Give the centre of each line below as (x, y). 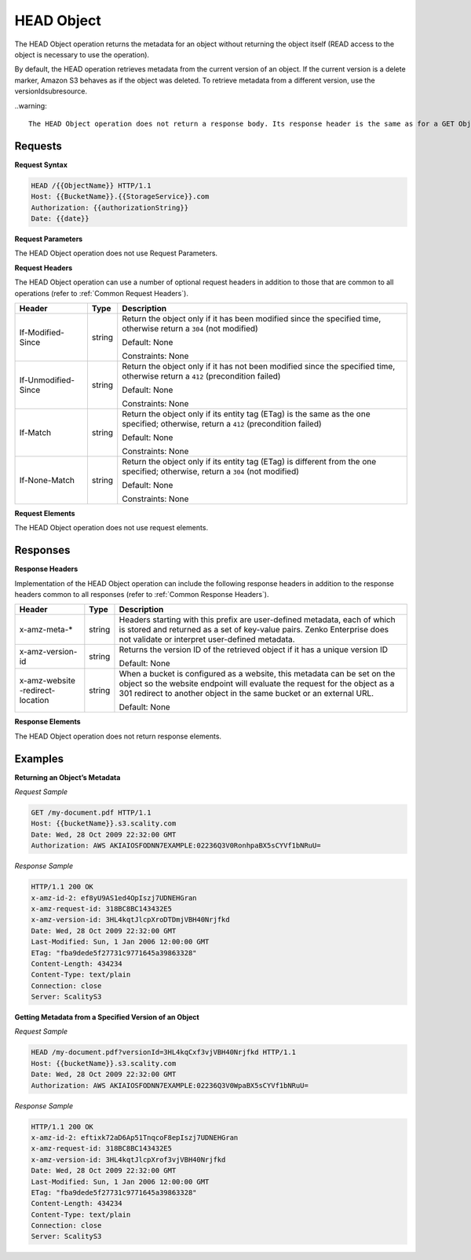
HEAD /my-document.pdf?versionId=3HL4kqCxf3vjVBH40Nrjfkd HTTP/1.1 (164, 1052)
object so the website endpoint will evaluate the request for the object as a (257, 683)
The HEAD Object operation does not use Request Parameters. (116, 253)
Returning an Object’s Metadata (68, 777)
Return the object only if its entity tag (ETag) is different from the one (249, 461)
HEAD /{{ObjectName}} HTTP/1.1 (91, 185)
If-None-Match (47, 480)
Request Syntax (41, 164)
